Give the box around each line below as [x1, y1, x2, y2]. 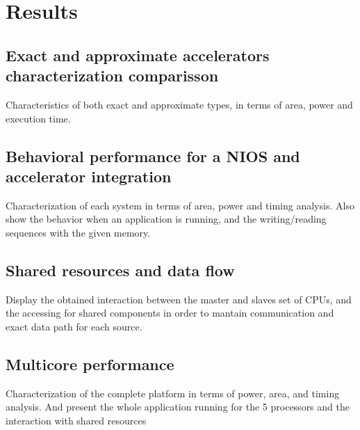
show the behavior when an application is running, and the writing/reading [6, 212, 327, 226]
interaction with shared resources [6, 413, 147, 427]
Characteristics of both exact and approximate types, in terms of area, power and [6, 97, 353, 111]
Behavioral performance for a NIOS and [6, 145, 300, 166]
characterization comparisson [6, 65, 219, 86]
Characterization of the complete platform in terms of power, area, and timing [6, 385, 340, 400]
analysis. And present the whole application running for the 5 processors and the [6, 399, 350, 414]
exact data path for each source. [6, 319, 142, 333]
